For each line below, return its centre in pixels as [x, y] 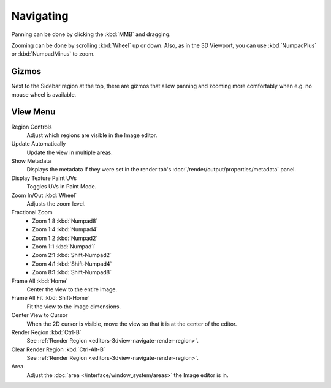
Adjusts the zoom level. [56, 204]
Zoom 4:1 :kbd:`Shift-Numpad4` [72, 264]
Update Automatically [39, 144]
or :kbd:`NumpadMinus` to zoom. [53, 54]
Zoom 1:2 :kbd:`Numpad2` [65, 238]
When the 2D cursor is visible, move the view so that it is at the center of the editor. [132, 324]
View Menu [33, 112]
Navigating [40, 16]
